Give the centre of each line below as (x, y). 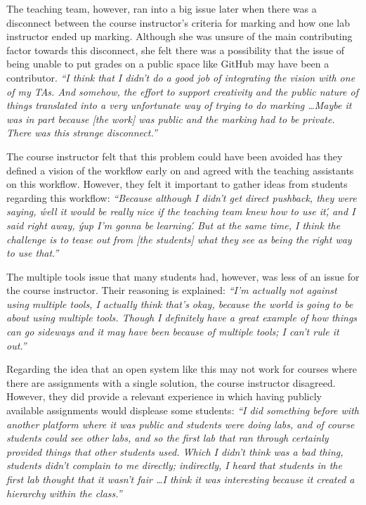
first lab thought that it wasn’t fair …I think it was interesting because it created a (181, 479)
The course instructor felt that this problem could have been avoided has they (175, 156)
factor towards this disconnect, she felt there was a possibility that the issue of (176, 50)
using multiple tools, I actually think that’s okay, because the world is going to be (180, 303)
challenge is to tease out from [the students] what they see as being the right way (179, 239)
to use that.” (33, 253)
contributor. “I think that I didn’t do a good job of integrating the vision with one (181, 77)
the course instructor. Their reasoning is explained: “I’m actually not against (172, 290)
